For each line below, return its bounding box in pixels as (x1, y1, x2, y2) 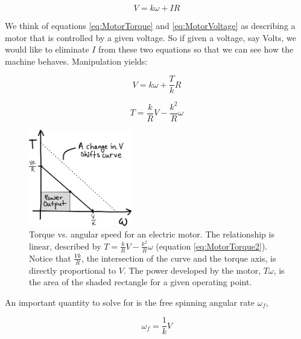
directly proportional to (29, 263, 116, 276)
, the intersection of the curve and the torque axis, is (81, 251, 276, 264)
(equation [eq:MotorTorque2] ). (156, 239, 268, 252)
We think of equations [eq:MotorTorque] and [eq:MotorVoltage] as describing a (5, 19, 296, 31)
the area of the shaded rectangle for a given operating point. (29, 276, 252, 288)
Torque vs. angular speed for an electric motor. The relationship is (29, 228, 274, 241)
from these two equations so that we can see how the (98, 43, 294, 56)
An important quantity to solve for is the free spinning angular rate (5, 295, 255, 308)
